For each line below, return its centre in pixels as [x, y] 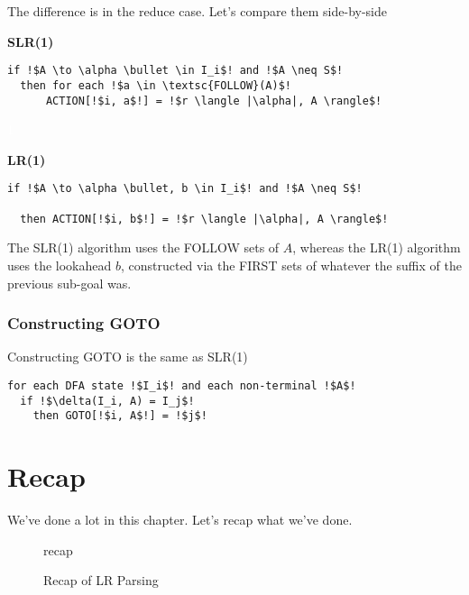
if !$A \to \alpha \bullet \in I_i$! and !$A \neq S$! [175, 71]
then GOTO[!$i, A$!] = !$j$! [120, 416]
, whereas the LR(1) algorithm [377, 247]
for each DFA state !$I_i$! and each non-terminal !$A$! [182, 385]
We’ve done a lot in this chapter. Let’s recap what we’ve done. [180, 519]
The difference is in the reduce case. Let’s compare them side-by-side [197, 11]
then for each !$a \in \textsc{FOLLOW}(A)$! [156, 85]
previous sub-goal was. [69, 283]
